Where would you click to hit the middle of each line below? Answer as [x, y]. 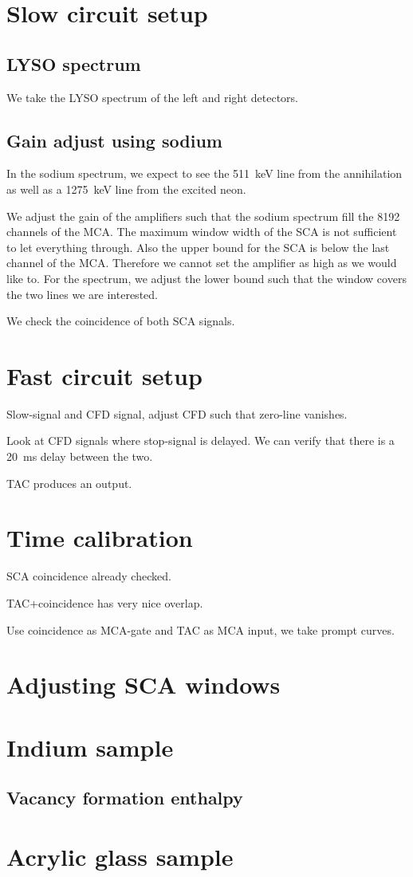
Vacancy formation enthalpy [125, 798]
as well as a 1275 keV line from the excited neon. [126, 189]
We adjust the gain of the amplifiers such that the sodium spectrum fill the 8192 [203, 216]
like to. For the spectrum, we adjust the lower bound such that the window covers [206, 278]
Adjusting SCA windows [144, 684]
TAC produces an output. [69, 483]
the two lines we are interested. [82, 294]
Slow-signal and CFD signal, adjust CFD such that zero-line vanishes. [177, 413]
